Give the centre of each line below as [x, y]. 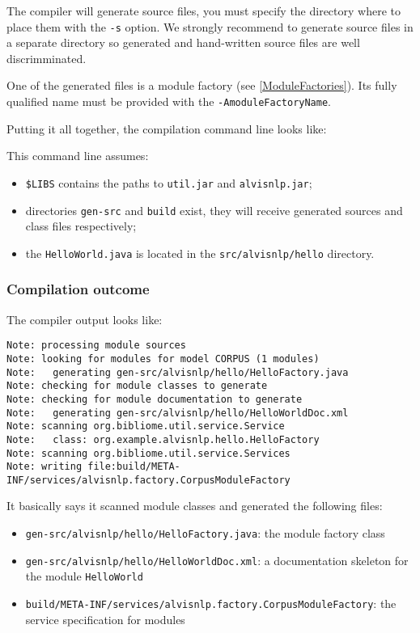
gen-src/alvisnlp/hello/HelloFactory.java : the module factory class [205, 533]
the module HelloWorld [84, 576]
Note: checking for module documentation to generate [155, 399]
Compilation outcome [78, 289]
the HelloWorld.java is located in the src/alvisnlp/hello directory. [200, 253]
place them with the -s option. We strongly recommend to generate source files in [210, 26]
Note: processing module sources [96, 346]
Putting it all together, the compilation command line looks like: [167, 128]
